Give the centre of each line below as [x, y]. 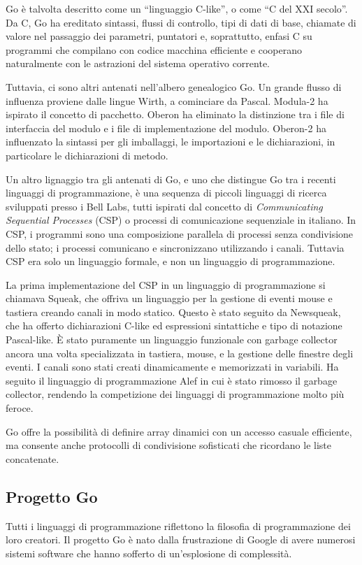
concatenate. [32, 458]
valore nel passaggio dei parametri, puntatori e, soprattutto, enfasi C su [159, 36]
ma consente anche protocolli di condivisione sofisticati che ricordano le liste [168, 445]
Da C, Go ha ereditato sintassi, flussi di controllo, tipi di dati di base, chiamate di [181, 22]
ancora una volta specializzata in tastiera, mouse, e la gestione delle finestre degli [180, 353]
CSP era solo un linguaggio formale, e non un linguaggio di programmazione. [171, 261]
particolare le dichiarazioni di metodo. [87, 155]
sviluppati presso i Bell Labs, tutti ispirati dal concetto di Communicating [164, 206]
